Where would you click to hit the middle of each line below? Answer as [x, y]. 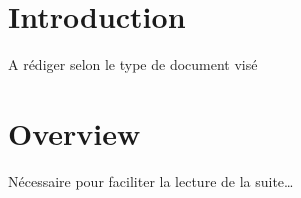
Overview [74, 132]
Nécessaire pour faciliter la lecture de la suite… [151, 180]
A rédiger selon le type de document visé [133, 64]
